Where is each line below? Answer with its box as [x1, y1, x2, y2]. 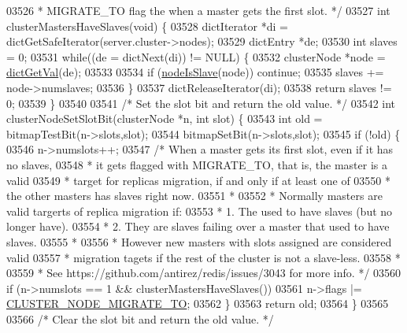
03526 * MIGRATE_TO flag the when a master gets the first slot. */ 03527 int [6, 2, 390, 18]
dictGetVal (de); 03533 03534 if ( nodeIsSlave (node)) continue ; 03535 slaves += [6, 64, 384, 80]
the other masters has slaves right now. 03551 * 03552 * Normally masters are [6, 187, 383, 204]
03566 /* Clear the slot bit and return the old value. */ [6, 310, 274, 327]
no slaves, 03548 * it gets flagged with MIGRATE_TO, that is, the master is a [6, 156, 387, 172]
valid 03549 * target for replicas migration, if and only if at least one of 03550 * [6, 172, 391, 188]
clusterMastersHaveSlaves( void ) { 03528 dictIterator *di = [6, 17, 288, 34]
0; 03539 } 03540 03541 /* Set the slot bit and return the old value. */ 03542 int [6, 94, 396, 111]
